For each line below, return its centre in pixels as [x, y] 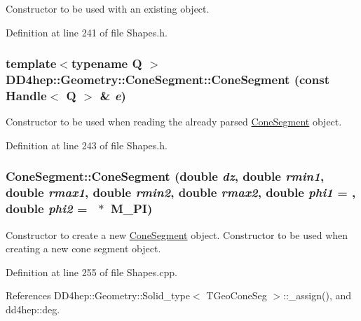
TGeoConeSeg [237, 295]
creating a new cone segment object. [83, 248]
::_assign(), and [318, 295]
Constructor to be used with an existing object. [108, 8]
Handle [26, 95]
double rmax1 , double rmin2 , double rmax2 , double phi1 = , [181, 192]
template [31, 63]
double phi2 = [47, 209]
